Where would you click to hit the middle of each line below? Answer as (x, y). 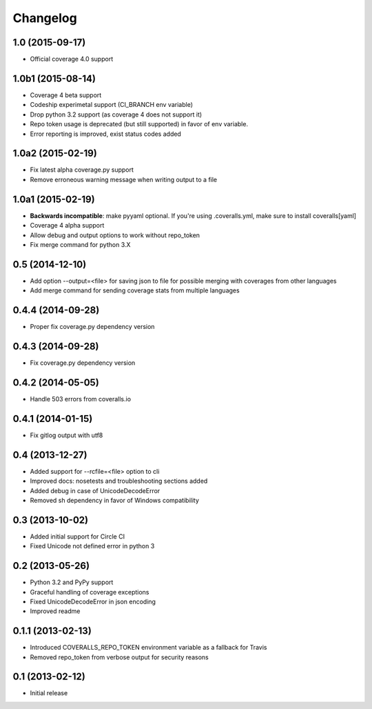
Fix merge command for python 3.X (80, 244)
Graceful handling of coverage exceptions (90, 592)
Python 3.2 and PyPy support (72, 582)
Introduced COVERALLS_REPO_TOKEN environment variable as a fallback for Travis (148, 648)
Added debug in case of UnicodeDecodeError (95, 490)
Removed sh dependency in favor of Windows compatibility (115, 500)
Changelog (45, 18)
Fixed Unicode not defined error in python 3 (92, 546)
